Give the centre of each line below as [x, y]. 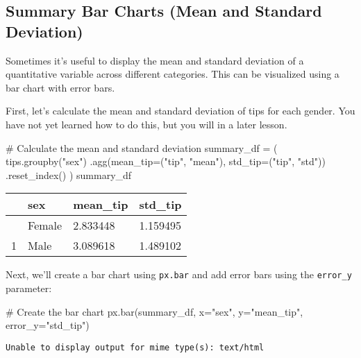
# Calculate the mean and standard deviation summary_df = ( [142, 147]
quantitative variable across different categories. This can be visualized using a [173, 74]
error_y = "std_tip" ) [48, 325]
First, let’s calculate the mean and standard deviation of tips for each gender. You [180, 111]
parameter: [29, 288]
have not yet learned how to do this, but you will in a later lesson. [146, 124]
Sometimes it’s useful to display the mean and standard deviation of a [155, 60]
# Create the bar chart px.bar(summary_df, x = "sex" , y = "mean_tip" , [154, 311]
